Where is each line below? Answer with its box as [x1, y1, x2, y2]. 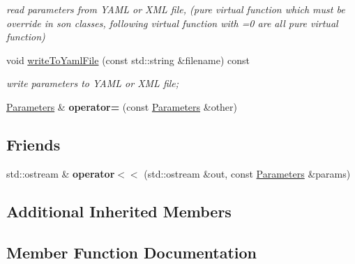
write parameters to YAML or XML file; [6, 76, 179, 91]
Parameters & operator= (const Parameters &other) [6, 99, 238, 114]
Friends [6, 133, 61, 155]
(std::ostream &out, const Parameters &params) [144, 166, 351, 180]
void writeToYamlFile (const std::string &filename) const [6, 52, 250, 67]
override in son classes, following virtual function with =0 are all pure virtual [6, 15, 338, 30]
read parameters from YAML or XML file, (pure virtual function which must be [6, 2, 345, 16]
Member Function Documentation [6, 241, 257, 263]
